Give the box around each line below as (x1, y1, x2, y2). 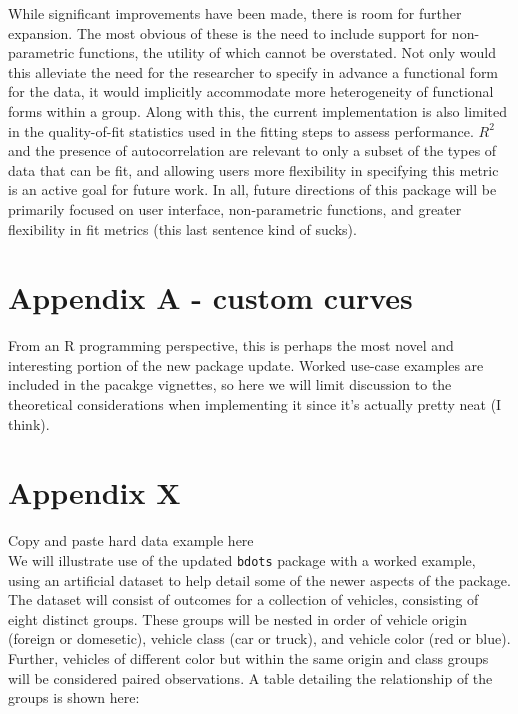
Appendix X (8, 472, 181, 513)
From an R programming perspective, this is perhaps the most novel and (8, 335, 454, 356)
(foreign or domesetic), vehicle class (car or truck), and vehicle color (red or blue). (8, 628, 511, 649)
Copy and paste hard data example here (8, 530, 254, 551)
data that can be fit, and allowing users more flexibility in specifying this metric (8, 159, 499, 180)
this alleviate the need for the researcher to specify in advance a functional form (8, 61, 499, 82)
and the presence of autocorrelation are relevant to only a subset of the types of (8, 140, 497, 161)
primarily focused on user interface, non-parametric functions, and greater (8, 198, 462, 219)
